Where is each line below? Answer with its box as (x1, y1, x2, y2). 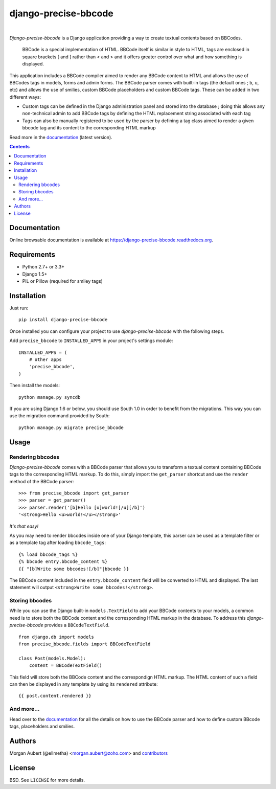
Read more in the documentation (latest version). (9, 134, 112, 140)
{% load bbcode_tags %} (18, 551, 78, 557)
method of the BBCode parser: (9, 478, 74, 484)
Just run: (9, 305, 29, 311)
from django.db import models (18, 634, 95, 640)
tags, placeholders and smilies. (9, 723, 75, 729)
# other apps (29, 356, 62, 363)
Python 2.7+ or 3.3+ (22, 264, 65, 270)
